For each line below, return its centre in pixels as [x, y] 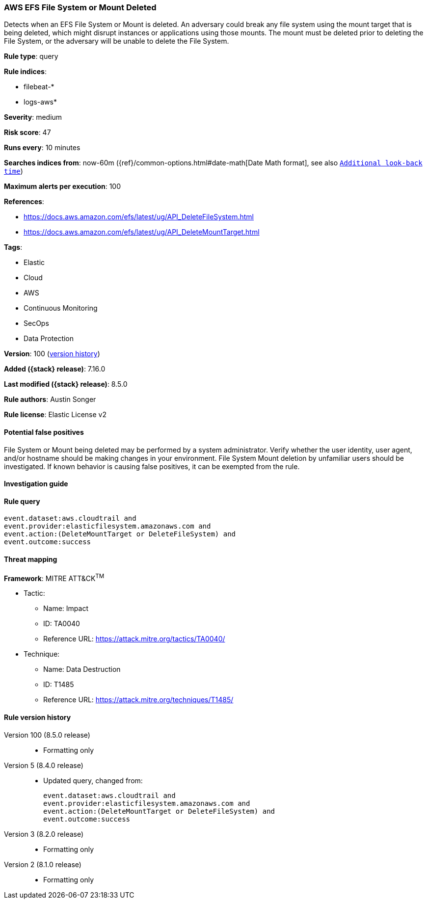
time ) [13, 171]
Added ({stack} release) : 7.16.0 [55, 369]
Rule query [22, 501]
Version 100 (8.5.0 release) [47, 735]
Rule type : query [31, 56]
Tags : [13, 247]
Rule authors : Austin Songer [50, 399]
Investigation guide [36, 484]
